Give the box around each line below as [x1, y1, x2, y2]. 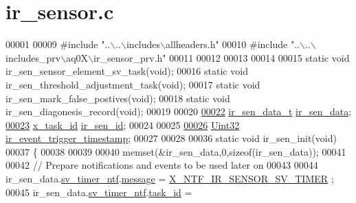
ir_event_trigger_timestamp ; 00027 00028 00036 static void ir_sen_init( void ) [5, 131, 337, 145]
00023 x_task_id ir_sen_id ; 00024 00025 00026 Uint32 [5, 117, 240, 132]
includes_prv [5, 50, 61, 64]
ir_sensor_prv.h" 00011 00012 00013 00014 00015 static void [93, 50, 350, 64]
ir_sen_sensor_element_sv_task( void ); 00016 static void [5, 64, 248, 78]
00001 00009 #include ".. [5, 37, 111, 51]
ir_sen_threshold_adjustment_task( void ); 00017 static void [5, 77, 260, 91]
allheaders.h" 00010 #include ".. [166, 37, 300, 51]
